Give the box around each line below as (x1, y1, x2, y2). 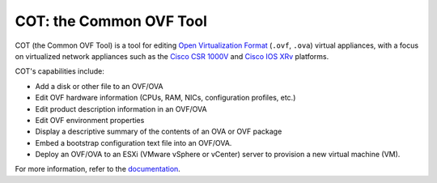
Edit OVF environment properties (35, 115, 145, 125)
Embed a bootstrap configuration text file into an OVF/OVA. (35, 138, 232, 147)
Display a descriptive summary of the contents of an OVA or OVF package (35, 126, 282, 137)
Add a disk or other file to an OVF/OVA (35, 81, 163, 91)
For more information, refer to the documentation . (15, 164, 181, 174)
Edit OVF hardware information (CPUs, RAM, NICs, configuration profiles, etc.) (35, 93, 296, 103)
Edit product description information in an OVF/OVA (35, 104, 207, 113)
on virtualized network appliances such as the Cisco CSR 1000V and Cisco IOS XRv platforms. (15, 51, 329, 61)
